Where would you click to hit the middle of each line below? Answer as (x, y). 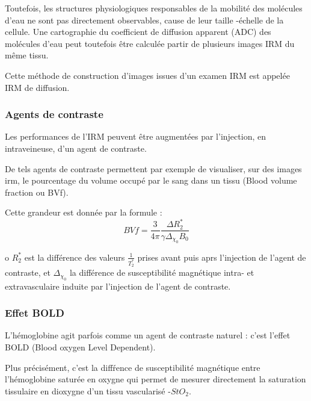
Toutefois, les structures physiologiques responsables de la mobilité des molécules (154, 8)
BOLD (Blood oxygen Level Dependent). (80, 347)
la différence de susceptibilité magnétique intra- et (162, 272)
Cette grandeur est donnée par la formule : (84, 212)
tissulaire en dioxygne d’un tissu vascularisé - (88, 390)
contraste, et (28, 272)
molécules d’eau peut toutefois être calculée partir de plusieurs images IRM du (150, 43)
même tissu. (27, 55)
